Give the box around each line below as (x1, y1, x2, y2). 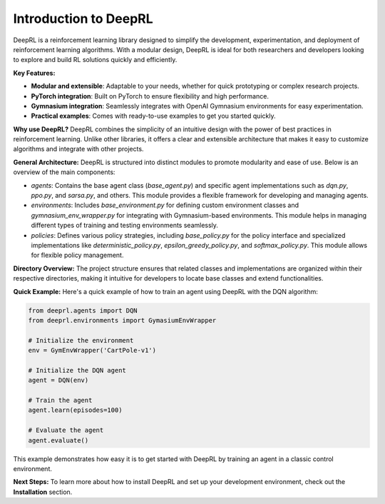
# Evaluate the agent (28, 426, 104, 435)
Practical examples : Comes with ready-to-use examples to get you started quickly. (31, 111, 276, 121)
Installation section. (13, 488, 73, 496)
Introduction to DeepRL (13, 11, 153, 26)
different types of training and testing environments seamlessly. (31, 221, 219, 230)
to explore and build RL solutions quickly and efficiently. (13, 56, 178, 64)
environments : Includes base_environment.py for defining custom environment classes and (31, 201, 299, 210)
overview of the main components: (13, 168, 115, 176)
